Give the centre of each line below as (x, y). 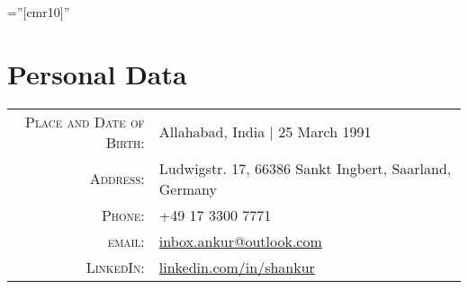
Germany (188, 188)
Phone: (123, 215)
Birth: (125, 142)
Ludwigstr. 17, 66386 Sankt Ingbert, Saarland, (305, 168)
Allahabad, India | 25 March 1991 (265, 132)
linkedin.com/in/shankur (237, 267)
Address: (117, 179)
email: (126, 241)
